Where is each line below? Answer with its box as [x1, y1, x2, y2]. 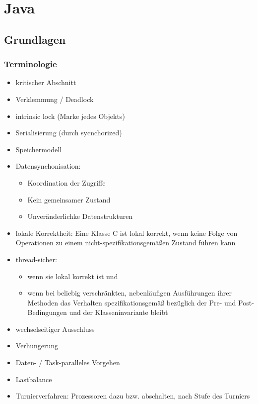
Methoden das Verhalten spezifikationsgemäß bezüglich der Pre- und [27, 297, 236, 307]
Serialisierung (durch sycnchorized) [15, 127, 122, 138]
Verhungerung [15, 340, 59, 351]
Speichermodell [15, 144, 62, 154]
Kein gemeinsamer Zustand [27, 194, 111, 204]
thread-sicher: [15, 254, 57, 264]
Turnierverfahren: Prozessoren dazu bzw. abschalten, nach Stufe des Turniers [15, 391, 250, 401]
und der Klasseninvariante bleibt [69, 307, 168, 317]
